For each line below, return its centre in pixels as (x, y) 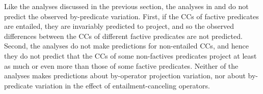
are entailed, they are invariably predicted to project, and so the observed (119, 26)
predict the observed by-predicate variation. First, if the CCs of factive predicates (131, 16)
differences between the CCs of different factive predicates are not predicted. (123, 36)
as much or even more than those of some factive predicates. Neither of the (121, 65)
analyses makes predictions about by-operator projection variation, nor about (125, 76)
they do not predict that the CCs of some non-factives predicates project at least (130, 55)
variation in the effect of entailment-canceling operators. (122, 85)
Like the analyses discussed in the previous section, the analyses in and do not (126, 6)
